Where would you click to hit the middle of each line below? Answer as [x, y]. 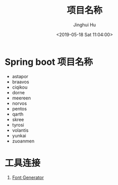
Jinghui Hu [85, 25]
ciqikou [20, 87]
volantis [20, 130]
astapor [20, 76]
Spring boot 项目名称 [49, 62]
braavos [21, 82]
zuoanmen [23, 141]
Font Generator [28, 177]
